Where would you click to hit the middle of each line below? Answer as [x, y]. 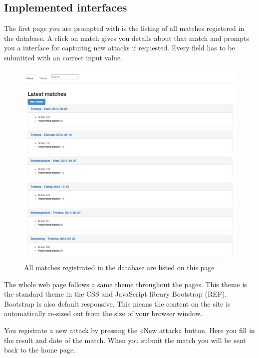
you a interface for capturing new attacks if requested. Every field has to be [120, 48]
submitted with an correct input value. [63, 57]
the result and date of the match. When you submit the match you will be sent [125, 340]
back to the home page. [40, 350]
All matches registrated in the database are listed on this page [119, 267]
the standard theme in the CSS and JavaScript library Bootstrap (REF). [116, 294]
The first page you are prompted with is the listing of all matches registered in [124, 28]
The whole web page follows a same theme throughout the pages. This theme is [126, 284]
